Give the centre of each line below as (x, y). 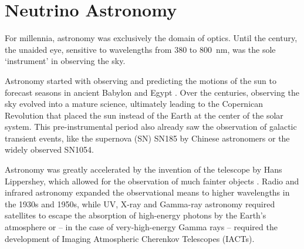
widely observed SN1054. (49, 149)
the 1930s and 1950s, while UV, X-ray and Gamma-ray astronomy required (140, 203)
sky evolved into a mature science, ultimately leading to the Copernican (134, 104)
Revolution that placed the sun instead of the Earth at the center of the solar (144, 115)
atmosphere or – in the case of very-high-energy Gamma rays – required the (141, 227)
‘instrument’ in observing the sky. (65, 61)
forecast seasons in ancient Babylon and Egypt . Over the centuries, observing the (152, 92)
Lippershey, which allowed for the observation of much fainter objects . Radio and (152, 181)
